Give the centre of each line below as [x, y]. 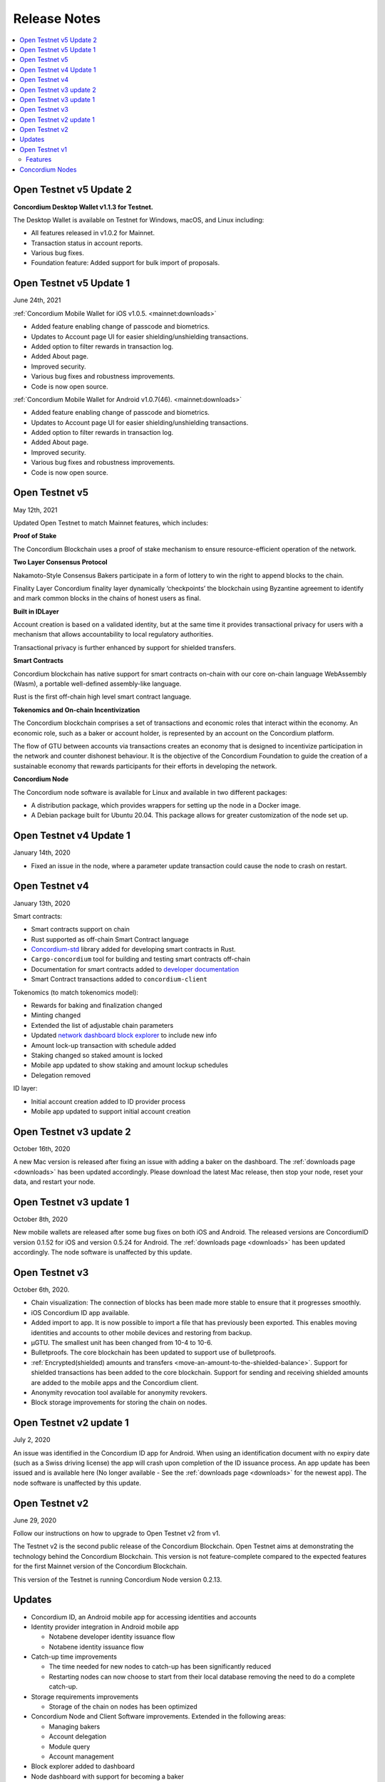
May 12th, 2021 [35, 510]
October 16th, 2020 [42, 1148]
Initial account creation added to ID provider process [108, 1101]
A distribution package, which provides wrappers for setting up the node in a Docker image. [166, 805]
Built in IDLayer [36, 611]
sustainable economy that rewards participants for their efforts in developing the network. [145, 766]
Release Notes [57, 19]
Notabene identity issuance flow [96, 1647]
